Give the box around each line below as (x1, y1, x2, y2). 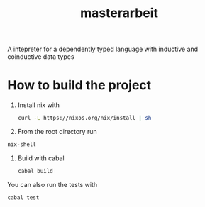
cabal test (7, 194, 40, 201)
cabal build (17, 167, 53, 174)
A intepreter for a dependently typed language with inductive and (7, 45, 199, 54)
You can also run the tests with (7, 180, 98, 189)
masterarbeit (80, 5, 158, 21)
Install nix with (17, 101, 60, 109)
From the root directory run (17, 128, 97, 135)
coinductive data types (7, 52, 74, 61)
